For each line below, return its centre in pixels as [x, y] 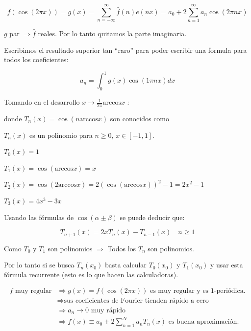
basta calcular [125, 265]
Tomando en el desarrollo [42, 102]
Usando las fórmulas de [39, 217]
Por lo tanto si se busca [39, 265]
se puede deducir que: [152, 217]
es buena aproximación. [204, 322]
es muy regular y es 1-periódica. [198, 291]
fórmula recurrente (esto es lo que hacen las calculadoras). [91, 274]
